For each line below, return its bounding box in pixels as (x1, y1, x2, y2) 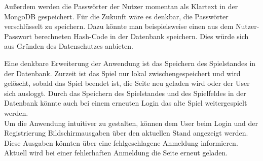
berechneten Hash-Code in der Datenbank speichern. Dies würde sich (34, 30, 249, 41)
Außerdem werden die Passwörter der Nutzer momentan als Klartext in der (4, 1, 238, 11)
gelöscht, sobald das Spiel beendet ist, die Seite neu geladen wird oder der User (4, 78, 250, 88)
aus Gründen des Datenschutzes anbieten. (4, 41, 133, 51)
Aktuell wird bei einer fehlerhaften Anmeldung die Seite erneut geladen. (4, 147, 228, 158)
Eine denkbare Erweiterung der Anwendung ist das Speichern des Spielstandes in (4, 57, 256, 68)
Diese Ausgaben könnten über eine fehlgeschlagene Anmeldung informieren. (4, 137, 238, 148)
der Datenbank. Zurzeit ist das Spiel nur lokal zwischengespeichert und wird (4, 68, 241, 78)
